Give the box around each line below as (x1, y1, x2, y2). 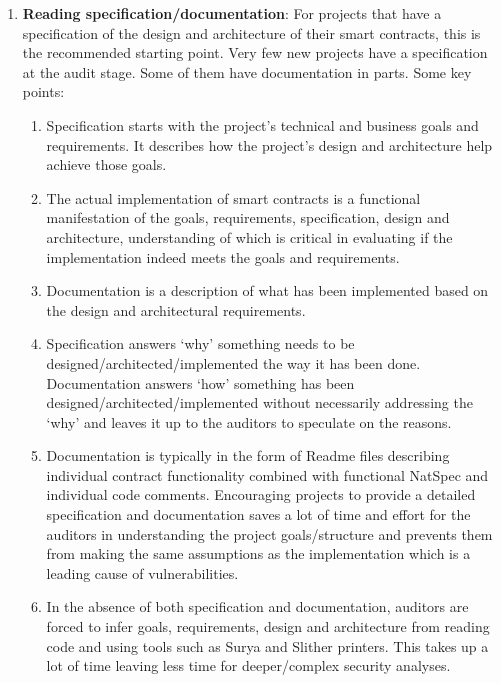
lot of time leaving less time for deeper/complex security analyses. (46, 655, 451, 676)
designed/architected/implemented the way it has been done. (46, 352, 421, 373)
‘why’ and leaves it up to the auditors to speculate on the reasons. (46, 411, 452, 432)
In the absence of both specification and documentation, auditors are (46, 596, 469, 617)
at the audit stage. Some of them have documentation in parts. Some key (22, 61, 472, 82)
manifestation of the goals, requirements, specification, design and (46, 207, 450, 228)
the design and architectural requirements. (46, 299, 306, 320)
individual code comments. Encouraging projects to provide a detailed (46, 484, 476, 505)
